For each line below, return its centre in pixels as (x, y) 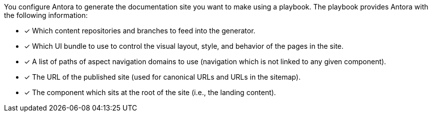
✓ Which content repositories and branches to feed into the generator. (140, 31)
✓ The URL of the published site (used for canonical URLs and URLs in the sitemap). (162, 77)
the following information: (46, 15)
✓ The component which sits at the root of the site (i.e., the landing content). (150, 92)
